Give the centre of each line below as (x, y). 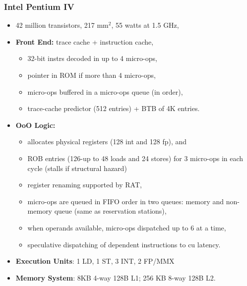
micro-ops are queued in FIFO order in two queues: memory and (126, 201)
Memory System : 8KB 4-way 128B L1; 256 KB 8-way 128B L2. (116, 277)
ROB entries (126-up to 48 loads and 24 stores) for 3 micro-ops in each (135, 158)
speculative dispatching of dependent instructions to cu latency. (124, 244)
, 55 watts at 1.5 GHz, (145, 25)
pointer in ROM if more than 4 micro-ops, (92, 75)
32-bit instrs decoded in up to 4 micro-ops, (92, 58)
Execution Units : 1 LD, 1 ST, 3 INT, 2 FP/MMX (95, 261)
